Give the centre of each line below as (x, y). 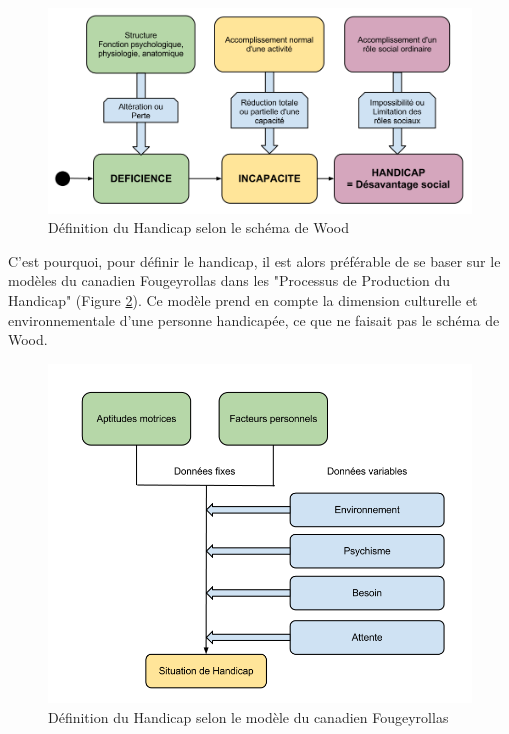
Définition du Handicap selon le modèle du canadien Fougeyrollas (248, 716)
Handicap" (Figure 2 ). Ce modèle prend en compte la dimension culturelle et (243, 300)
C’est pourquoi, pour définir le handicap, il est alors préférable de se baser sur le (254, 260)
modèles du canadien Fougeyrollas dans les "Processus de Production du (229, 280)
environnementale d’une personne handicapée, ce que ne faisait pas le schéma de (254, 319)
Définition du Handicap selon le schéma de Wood (198, 227)
